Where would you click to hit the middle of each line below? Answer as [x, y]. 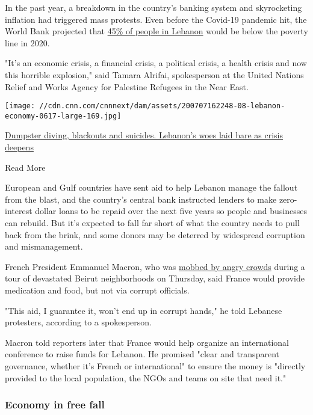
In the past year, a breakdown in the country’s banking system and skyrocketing [153, 7]
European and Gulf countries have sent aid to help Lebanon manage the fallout [151, 187]
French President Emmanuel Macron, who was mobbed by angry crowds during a [155, 266]
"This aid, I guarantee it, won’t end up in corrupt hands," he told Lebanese [144, 310]
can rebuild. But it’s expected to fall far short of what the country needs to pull [152, 223]
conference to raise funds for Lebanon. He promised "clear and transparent [142, 354]
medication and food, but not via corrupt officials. [97, 290]
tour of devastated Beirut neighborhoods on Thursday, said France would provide [155, 278]
